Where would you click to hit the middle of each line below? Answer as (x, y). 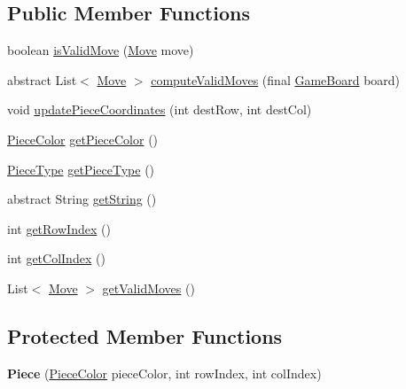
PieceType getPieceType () (81, 169)
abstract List (42, 79)
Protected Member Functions (145, 335)
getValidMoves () (148, 288)
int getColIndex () (56, 258)
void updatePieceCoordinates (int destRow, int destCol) (160, 109)
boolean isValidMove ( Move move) (101, 50)
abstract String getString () (82, 199)
